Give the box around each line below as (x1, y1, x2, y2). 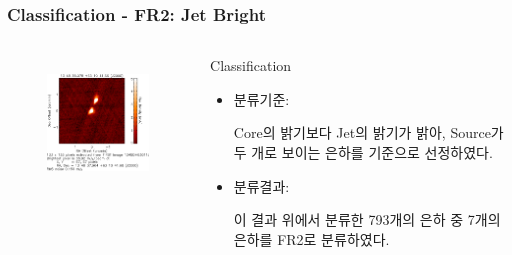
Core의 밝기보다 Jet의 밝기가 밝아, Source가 (233, 122, 504, 143)
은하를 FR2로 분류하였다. (233, 228, 390, 249)
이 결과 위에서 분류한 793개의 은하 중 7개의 (233, 209, 501, 230)
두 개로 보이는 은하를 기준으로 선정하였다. (233, 142, 493, 162)
